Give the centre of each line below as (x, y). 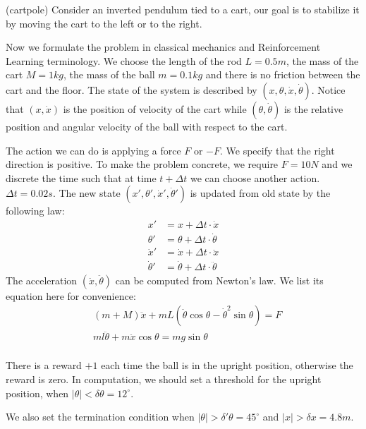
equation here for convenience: (71, 295)
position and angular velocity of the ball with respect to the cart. (147, 126)
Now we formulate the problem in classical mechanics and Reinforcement (163, 47)
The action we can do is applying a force (93, 150)
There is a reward (44, 365)
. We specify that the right (277, 150)
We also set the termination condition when (100, 417)
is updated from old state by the (260, 193)
